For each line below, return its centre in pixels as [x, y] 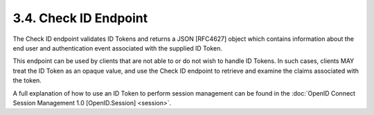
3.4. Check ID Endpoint [80, 18]
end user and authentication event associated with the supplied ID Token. [118, 48]
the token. [27, 80]
